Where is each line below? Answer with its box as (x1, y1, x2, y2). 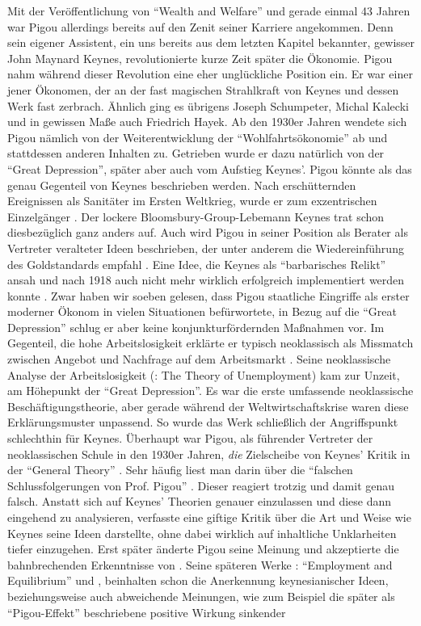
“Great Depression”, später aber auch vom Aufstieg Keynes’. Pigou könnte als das (7, 160, 412, 177)
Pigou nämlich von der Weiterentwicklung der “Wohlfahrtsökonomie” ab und (7, 128, 388, 145)
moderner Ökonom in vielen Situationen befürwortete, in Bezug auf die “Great (7, 303, 397, 320)
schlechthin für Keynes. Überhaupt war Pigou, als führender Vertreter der (7, 430, 373, 447)
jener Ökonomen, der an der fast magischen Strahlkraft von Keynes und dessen (7, 81, 399, 98)
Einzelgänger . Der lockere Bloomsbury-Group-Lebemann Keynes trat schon (7, 208, 385, 225)
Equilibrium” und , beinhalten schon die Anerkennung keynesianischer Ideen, (7, 572, 389, 589)
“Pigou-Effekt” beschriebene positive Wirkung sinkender (7, 603, 286, 620)
